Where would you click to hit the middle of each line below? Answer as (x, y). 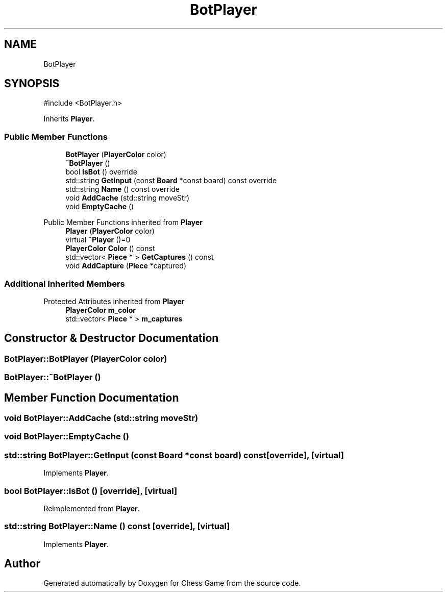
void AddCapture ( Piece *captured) (126, 266)
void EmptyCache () (100, 207)
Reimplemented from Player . (92, 508)
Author (22, 564)
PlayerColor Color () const (110, 249)
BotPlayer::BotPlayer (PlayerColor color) (86, 358)
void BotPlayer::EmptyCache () (67, 437)
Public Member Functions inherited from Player (123, 222)
